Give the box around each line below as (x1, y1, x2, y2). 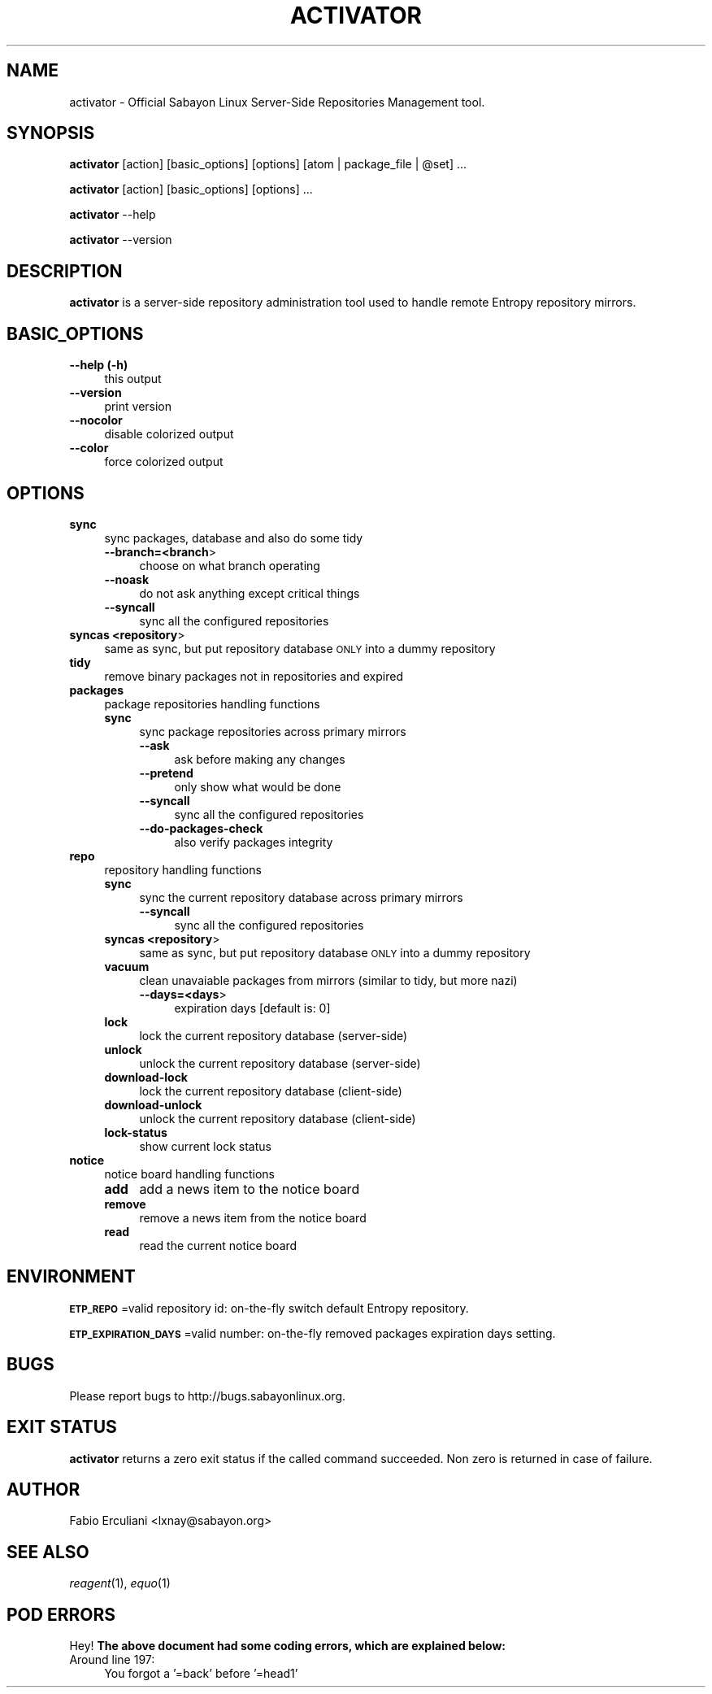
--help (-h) (69, 358, 128, 372)
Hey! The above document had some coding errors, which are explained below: (69, 1639, 506, 1653)
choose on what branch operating (139, 558, 320, 573)
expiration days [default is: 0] (174, 1000, 331, 1015)
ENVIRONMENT (7, 1266, 136, 1287)
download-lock (104, 1069, 188, 1084)
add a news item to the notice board (139, 1180, 360, 1197)
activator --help (69, 207, 156, 222)
